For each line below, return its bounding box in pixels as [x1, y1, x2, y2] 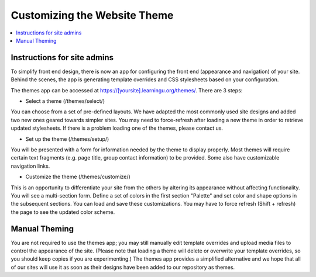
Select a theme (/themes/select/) [25, 98, 105, 105]
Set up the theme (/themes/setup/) [25, 135, 109, 143]
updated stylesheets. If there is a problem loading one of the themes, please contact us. [11, 124, 224, 131]
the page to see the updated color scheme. [11, 208, 115, 216]
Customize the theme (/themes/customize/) [25, 173, 131, 181]
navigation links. [11, 162, 50, 169]
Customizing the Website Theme [11, 9, 174, 22]
